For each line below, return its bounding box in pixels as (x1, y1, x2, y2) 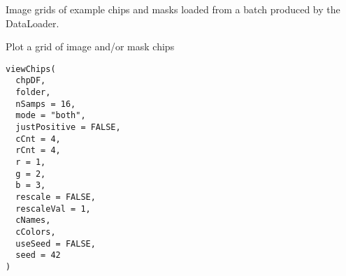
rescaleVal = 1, (15, 203, 91, 214)
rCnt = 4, (15, 145, 61, 156)
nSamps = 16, (15, 99, 76, 109)
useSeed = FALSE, (15, 238, 96, 249)
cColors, (15, 226, 56, 237)
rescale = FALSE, (15, 192, 96, 202)
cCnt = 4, (15, 133, 61, 144)
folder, (15, 87, 51, 98)
